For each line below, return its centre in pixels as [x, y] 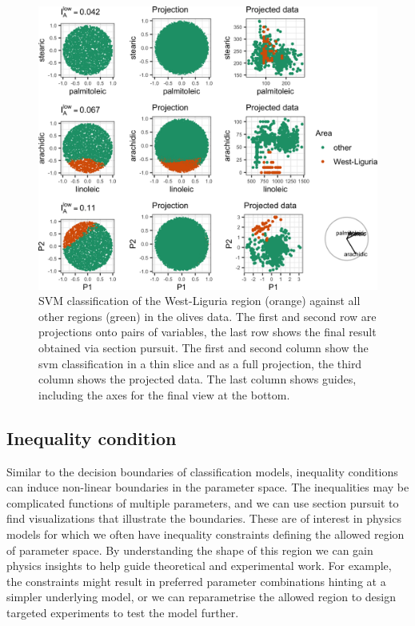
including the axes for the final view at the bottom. [164, 394]
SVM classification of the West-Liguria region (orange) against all [200, 301]
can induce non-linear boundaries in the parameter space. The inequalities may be [208, 487]
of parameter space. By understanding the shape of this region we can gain [190, 550]
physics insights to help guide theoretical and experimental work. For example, [199, 566]
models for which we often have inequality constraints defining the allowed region [206, 534]
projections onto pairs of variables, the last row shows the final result [207, 332]
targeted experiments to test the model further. [123, 612]
